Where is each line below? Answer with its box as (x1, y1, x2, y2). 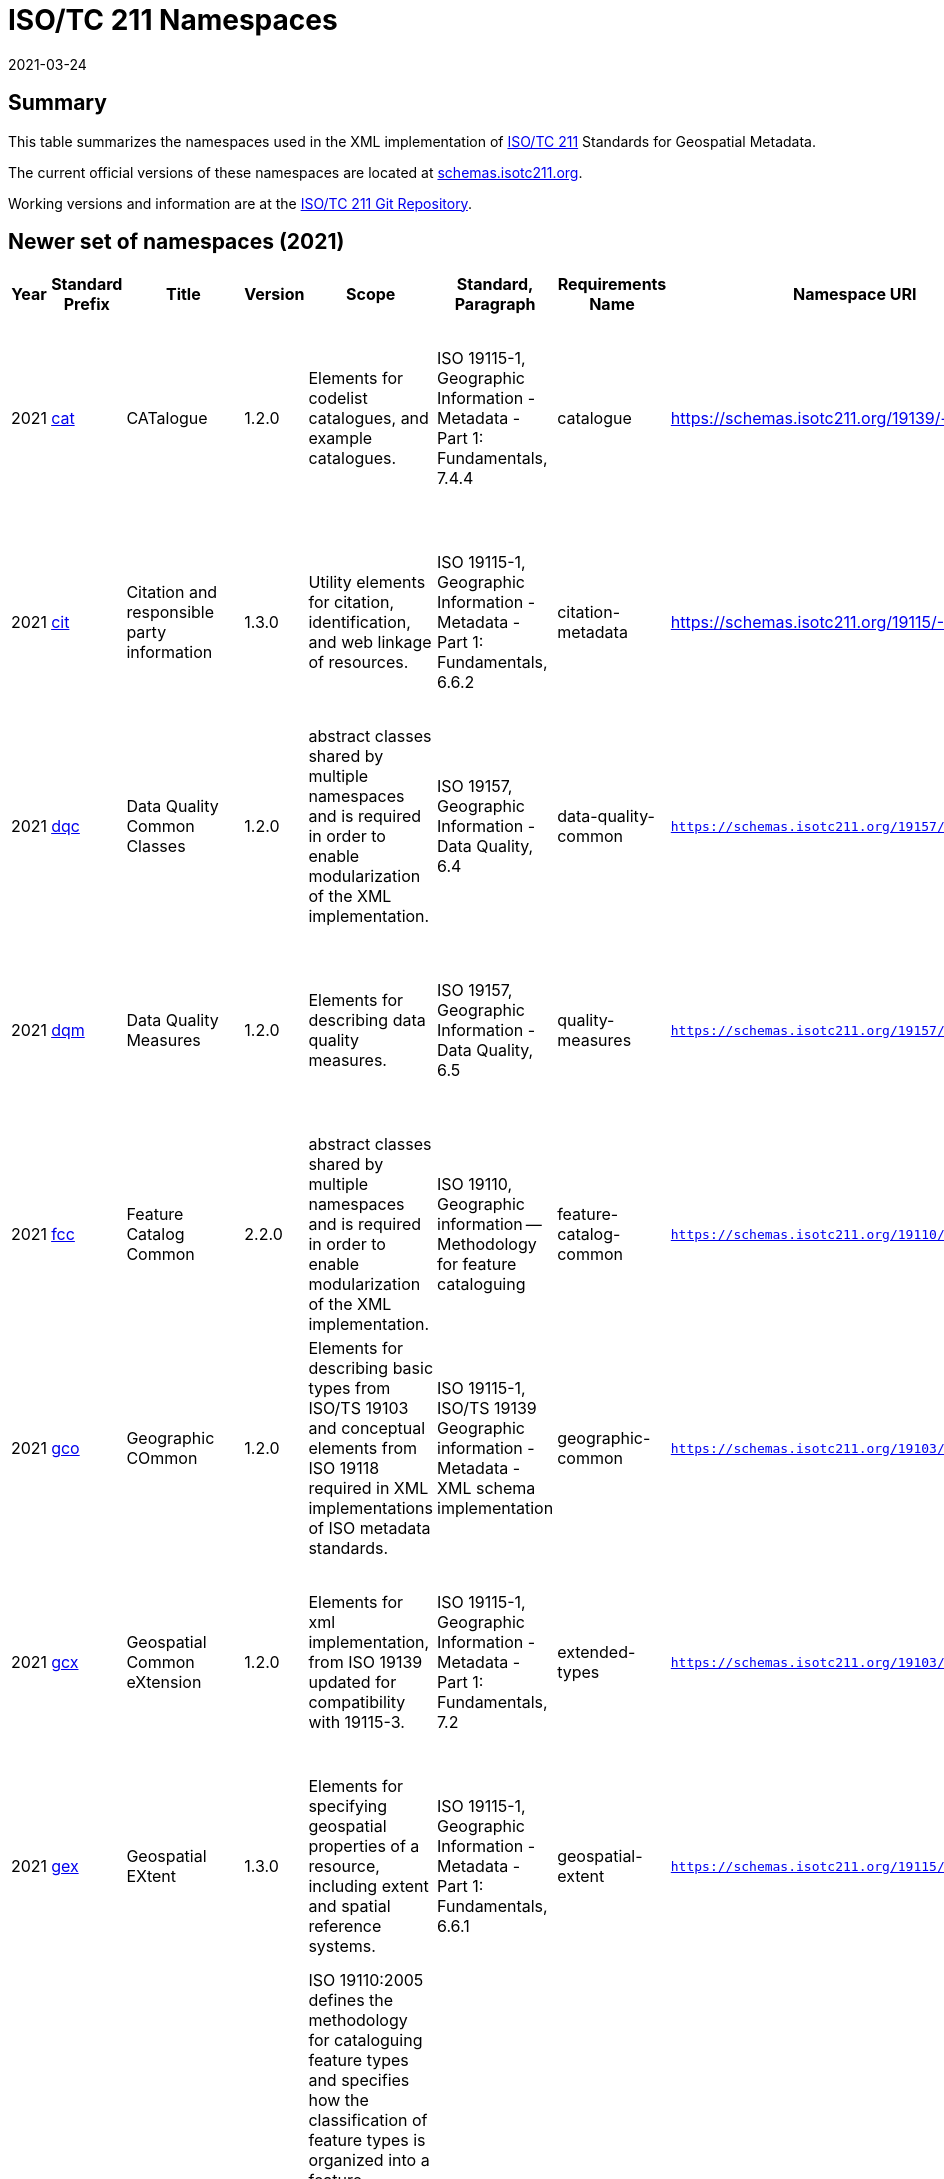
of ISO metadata (308, 1518, 431, 1539)
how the (308, 2090, 369, 2111)
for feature (437, 1254, 517, 1275)
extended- (557, 1642, 636, 1663)
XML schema (437, 1478, 536, 1499)
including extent (308, 1876, 429, 1897)
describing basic (308, 1358, 434, 1379)
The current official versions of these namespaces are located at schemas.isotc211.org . (8, 163, 583, 181)
